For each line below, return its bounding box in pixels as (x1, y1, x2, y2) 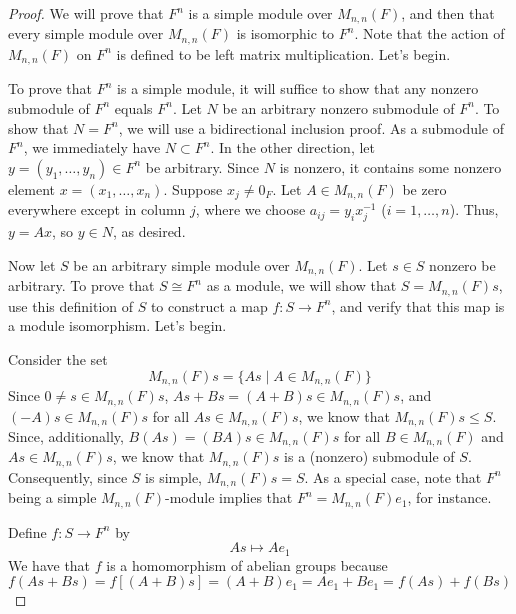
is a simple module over (188, 3, 333, 23)
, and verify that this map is (331, 295, 505, 316)
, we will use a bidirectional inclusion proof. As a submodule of (118, 117, 505, 138)
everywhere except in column (8, 199, 186, 220)
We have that (8, 554, 91, 575)
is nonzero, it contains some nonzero (279, 156, 502, 177)
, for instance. (407, 487, 492, 508)
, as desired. (113, 221, 186, 242)
